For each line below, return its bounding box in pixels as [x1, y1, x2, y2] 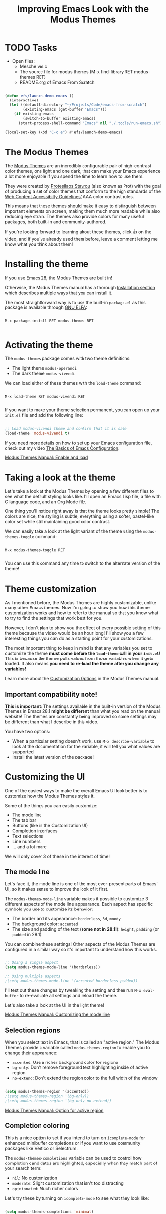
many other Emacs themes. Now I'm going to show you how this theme [5, 605, 150, 611]
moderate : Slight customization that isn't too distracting [12, 1180, 124, 1186]
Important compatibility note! [5, 690, 98, 699]
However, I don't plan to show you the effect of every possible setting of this [5, 625, 161, 631]
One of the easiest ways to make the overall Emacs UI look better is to [5, 788, 148, 794]
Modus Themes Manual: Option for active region [5, 1107, 104, 1113]
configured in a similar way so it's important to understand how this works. [5, 946, 157, 952]
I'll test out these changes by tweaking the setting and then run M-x [5, 987, 142, 993]
